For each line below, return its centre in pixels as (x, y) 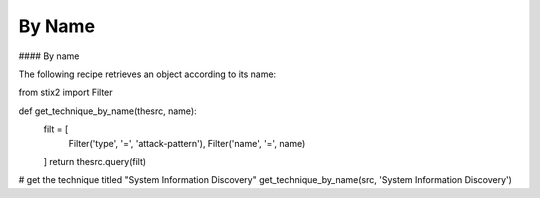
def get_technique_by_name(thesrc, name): (107, 111)
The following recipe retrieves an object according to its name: (147, 74)
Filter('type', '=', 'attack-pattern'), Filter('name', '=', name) (187, 143)
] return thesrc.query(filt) (95, 161)
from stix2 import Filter (66, 92)
